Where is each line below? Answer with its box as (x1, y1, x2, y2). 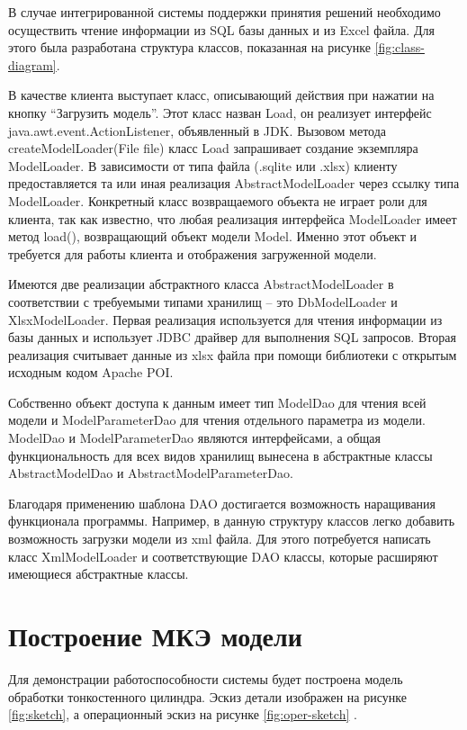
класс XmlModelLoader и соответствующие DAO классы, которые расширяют (8, 546, 438, 565)
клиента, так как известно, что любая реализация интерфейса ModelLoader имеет (8, 209, 457, 228)
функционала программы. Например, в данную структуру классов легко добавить (8, 511, 455, 530)
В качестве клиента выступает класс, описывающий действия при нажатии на (8, 86, 435, 104)
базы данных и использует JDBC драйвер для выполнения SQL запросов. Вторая (8, 328, 456, 347)
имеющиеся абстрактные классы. (8, 564, 189, 583)
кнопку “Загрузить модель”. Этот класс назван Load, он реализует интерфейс (8, 103, 432, 122)
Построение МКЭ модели (8, 617, 302, 653)
